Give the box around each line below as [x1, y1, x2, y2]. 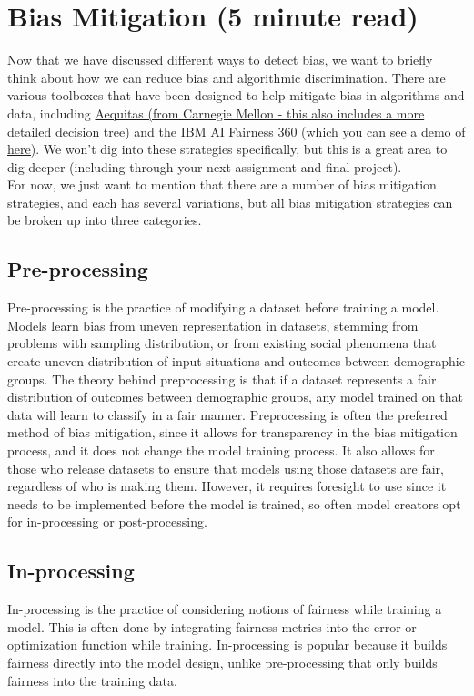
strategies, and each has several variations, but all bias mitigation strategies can [7, 192, 453, 211]
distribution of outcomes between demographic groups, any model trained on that [7, 387, 463, 406]
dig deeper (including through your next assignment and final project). [7, 157, 402, 176]
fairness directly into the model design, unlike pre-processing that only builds [7, 652, 438, 671]
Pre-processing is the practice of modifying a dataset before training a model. [7, 298, 439, 317]
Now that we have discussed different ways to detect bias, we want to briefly [7, 50, 433, 69]
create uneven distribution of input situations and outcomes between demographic [7, 352, 465, 371]
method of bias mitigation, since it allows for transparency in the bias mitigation [7, 423, 458, 442]
